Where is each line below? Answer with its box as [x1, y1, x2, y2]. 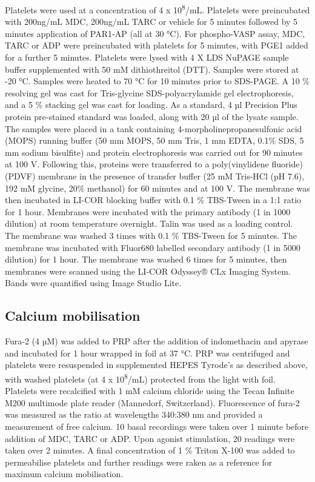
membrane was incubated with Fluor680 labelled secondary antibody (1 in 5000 [5, 241, 300, 253]
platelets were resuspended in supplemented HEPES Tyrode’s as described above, [5, 358, 308, 371]
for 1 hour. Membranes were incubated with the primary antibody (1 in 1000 [5, 205, 291, 218]
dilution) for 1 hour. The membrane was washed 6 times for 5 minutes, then [5, 253, 287, 266]
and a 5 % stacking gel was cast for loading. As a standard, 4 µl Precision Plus [5, 98, 297, 111]
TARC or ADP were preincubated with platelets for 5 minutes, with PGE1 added [5, 39, 308, 52]
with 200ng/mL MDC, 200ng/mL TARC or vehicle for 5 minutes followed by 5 [5, 15, 298, 28]
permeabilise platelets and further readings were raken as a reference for [5, 455, 273, 468]
